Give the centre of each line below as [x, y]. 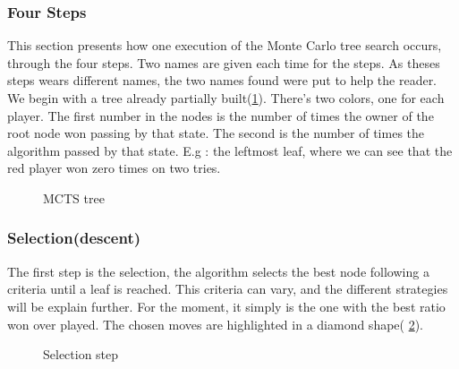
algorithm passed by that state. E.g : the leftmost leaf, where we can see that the [230, 150]
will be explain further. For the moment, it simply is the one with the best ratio [226, 306]
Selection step [81, 354]
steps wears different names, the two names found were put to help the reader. [222, 80]
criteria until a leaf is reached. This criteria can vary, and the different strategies [228, 289]
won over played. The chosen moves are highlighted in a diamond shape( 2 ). [216, 324]
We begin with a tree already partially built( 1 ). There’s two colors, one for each [226, 98]
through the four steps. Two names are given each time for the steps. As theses [224, 62]
